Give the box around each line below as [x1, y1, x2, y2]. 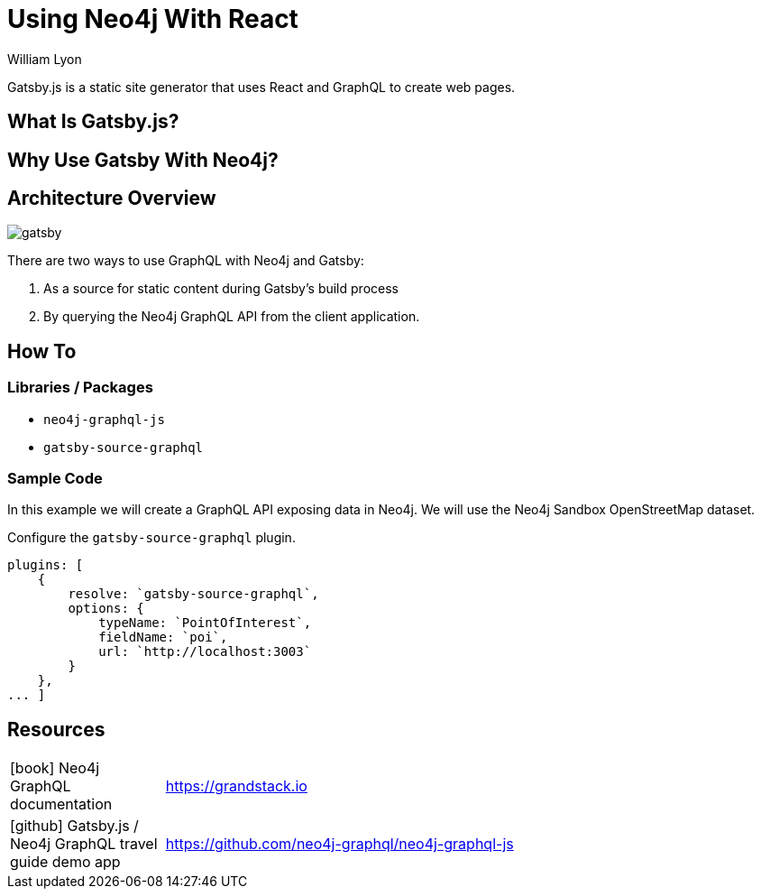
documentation [10, 795, 113, 814]
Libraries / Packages [7, 378, 153, 397]
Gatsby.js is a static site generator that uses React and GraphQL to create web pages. [7, 79, 516, 95]
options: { [68, 601, 144, 616]
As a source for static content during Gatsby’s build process [43, 281, 399, 297]
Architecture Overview [7, 187, 216, 210]
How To [7, 339, 77, 363]
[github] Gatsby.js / [10, 817, 139, 836]
